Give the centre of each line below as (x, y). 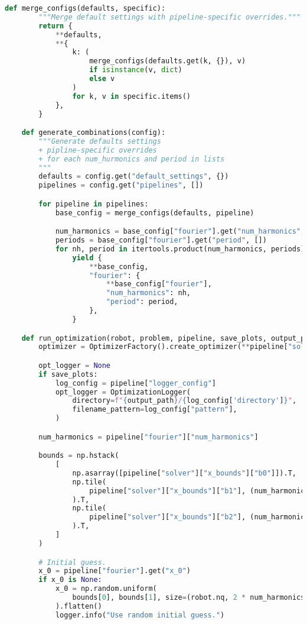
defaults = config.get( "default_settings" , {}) (134, 177)
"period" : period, (142, 302)
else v (102, 79)
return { (55, 26)
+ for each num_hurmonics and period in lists (132, 159)
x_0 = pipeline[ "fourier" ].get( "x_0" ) (115, 571)
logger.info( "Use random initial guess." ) (140, 615)
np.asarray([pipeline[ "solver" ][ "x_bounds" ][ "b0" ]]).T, (184, 473)
